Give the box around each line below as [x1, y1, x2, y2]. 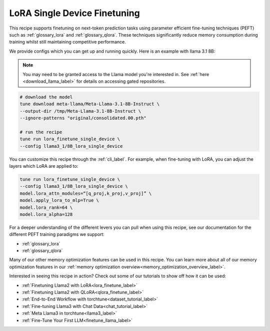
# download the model [19, 94, 73, 100]
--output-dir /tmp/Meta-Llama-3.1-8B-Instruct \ [19, 108, 141, 114]
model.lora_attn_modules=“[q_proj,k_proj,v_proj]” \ [19, 190, 152, 196]
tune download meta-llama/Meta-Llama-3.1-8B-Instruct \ [19, 101, 160, 107]
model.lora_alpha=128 [19, 211, 73, 217]
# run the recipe [19, 129, 62, 135]
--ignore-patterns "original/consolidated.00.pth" [19, 115, 147, 121]
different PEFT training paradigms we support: [9, 231, 105, 237]
